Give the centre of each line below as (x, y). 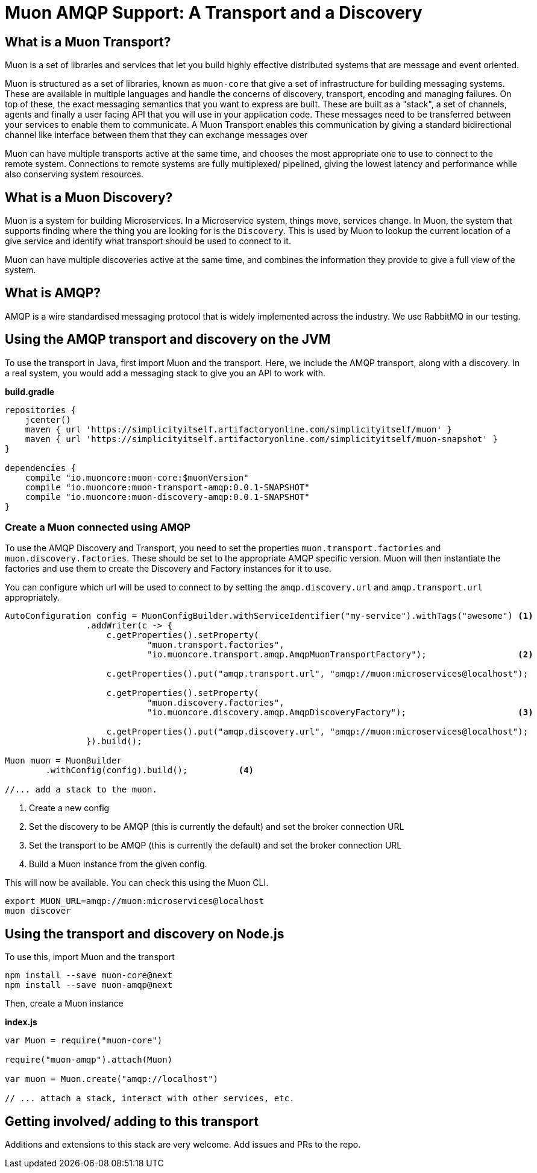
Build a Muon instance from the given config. (118, 864)
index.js (21, 1022)
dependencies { (41, 468)
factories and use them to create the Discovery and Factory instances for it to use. (168, 569)
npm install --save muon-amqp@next (89, 985)
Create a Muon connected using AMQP (98, 527)
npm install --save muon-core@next (89, 975)
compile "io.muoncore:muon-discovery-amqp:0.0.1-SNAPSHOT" (167, 497)
